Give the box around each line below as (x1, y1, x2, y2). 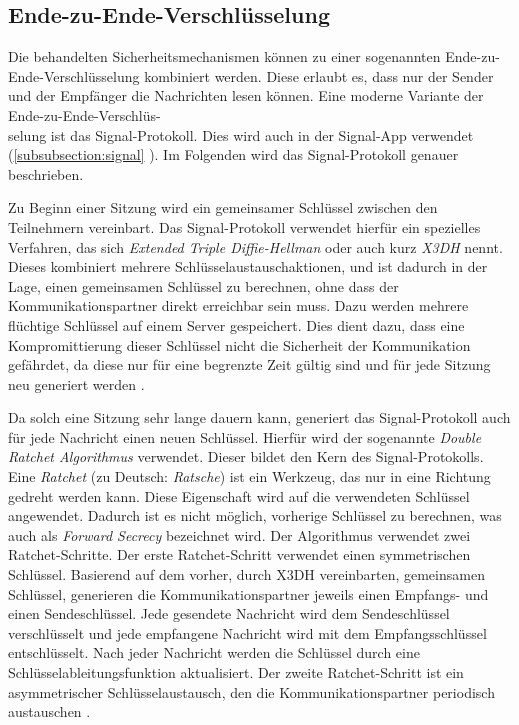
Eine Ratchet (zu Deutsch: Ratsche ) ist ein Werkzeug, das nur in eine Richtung (8, 466, 491, 487)
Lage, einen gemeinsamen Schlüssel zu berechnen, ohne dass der (8, 275, 399, 296)
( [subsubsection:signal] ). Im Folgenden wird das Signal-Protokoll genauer (8, 144, 459, 165)
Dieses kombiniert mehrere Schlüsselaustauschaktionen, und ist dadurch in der (8, 256, 488, 277)
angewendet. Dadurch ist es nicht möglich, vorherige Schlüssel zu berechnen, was (8, 505, 502, 526)
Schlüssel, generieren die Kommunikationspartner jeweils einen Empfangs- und (8, 583, 489, 604)
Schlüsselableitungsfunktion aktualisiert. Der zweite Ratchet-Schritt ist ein (8, 662, 464, 683)
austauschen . (8, 701, 91, 722)
